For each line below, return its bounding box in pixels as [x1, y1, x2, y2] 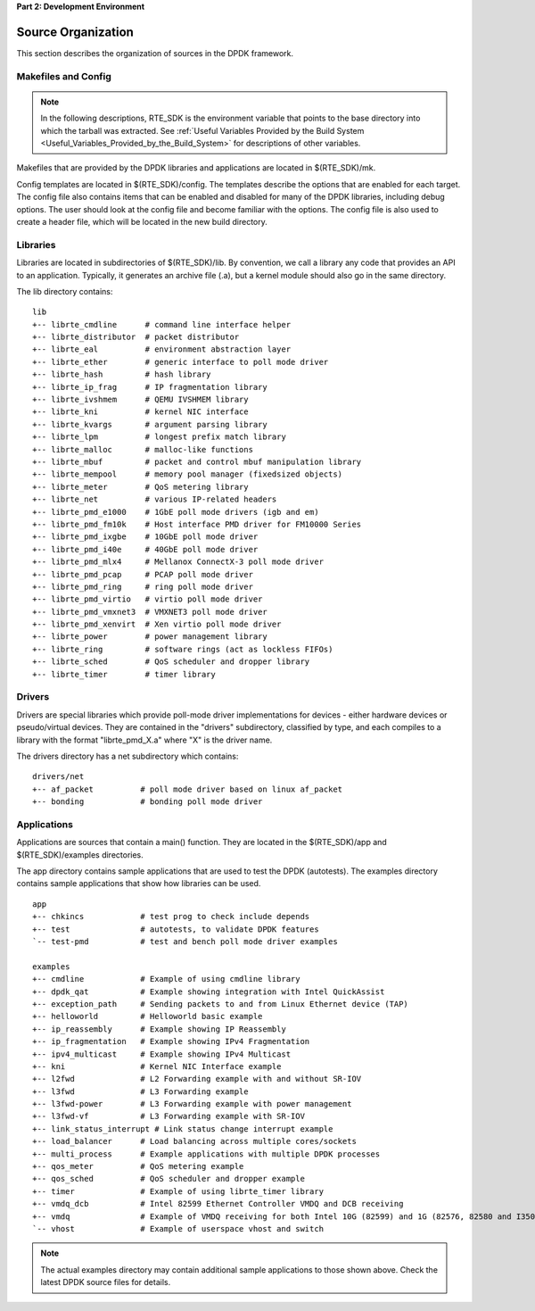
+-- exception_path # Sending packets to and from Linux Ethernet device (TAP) [32, 999, 409, 1008]
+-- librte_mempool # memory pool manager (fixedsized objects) [32, 469, 343, 479]
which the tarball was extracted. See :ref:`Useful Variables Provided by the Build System [40, 125, 365, 136]
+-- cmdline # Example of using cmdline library [32, 974, 300, 984]
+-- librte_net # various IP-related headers [32, 494, 277, 504]
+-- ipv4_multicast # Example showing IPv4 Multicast [32, 1049, 292, 1059]
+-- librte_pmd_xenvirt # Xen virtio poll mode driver [32, 619, 282, 629]
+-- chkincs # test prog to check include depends [32, 911, 310, 922]
